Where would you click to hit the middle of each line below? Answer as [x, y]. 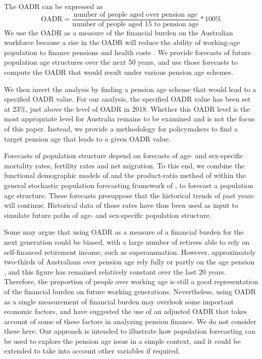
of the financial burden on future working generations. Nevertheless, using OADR [130, 291]
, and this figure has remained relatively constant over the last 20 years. [115, 271]
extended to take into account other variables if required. [92, 351]
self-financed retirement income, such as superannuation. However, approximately [130, 252]
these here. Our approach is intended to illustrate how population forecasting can [130, 331]
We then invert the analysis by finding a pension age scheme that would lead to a [130, 89]
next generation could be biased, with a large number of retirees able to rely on [127, 241]
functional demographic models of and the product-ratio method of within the [125, 175]
